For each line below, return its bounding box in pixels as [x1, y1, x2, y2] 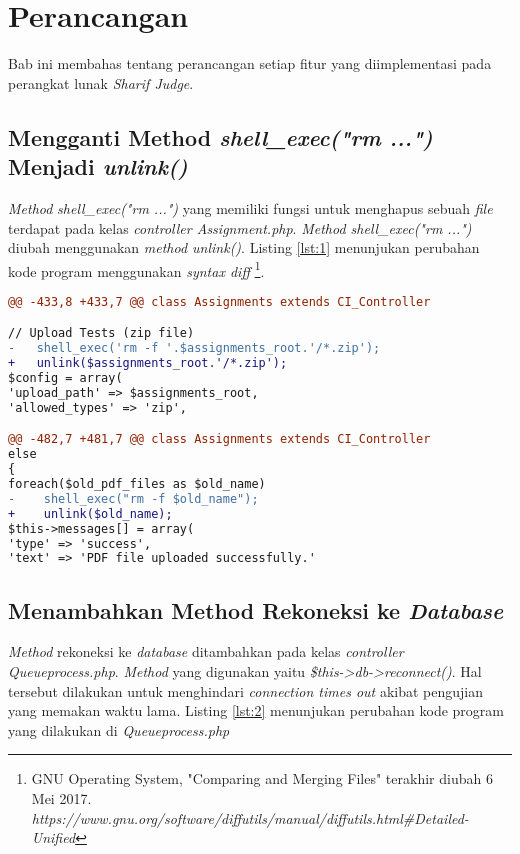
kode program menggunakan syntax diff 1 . [8, 257, 265, 281]
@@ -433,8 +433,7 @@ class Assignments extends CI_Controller [8, 294, 431, 309]
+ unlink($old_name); [8, 506, 173, 521]
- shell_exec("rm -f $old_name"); [8, 491, 259, 506]
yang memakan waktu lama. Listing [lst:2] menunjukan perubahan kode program [8, 700, 504, 721]
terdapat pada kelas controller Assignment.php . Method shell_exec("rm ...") [8, 217, 472, 238]
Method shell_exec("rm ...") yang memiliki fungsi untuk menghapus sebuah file [8, 197, 493, 218]
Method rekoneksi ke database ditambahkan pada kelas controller [8, 641, 404, 662]
